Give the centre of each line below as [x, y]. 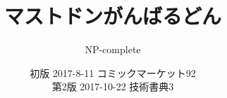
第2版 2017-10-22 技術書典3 [113, 86]
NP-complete [113, 49]
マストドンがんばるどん [112, 16]
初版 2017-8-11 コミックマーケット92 [113, 72]
